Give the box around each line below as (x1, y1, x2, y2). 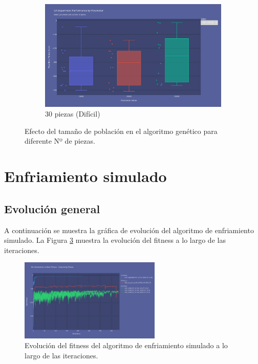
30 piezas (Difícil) (45, 108, 100, 119)
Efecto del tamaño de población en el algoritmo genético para (25, 125, 218, 136)
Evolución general (4, 200, 100, 216)
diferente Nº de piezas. (25, 135, 95, 146)
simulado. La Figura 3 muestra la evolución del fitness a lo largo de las (4, 235, 226, 245)
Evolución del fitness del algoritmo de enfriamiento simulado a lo (25, 340, 228, 351)
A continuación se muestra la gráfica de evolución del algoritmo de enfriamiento (4, 224, 254, 235)
